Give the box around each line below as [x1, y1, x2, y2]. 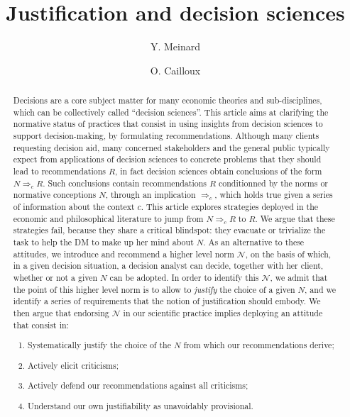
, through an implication [105, 189, 196, 201]
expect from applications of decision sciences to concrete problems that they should [13, 153, 322, 165]
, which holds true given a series [214, 189, 333, 201]
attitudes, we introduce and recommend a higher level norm [13, 248, 234, 260]
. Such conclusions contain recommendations [43, 177, 207, 189]
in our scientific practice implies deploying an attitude [123, 306, 323, 318]
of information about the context [13, 201, 135, 213]
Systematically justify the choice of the [28, 339, 171, 351]
